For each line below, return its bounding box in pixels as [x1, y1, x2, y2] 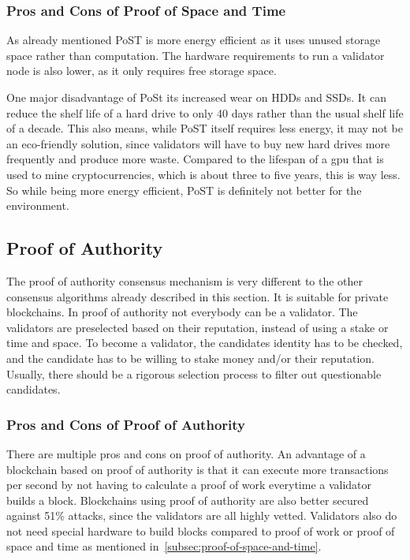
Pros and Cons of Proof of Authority [6, 414, 245, 434]
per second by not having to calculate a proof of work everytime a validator [6, 476, 372, 493]
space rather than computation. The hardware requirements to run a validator [6, 47, 385, 63]
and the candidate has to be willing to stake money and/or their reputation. [6, 349, 375, 366]
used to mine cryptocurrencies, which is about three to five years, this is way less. [6, 166, 401, 182]
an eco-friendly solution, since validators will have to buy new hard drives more [6, 135, 390, 151]
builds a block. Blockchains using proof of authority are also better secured [6, 491, 369, 508]
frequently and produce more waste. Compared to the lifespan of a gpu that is [6, 151, 384, 167]
